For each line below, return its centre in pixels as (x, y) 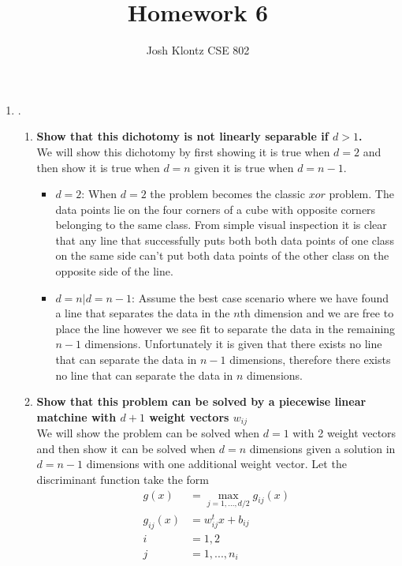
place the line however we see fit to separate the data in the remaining (225, 328)
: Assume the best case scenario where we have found (261, 297)
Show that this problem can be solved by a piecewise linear (201, 401)
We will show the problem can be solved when (148, 433)
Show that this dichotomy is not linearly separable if (182, 136)
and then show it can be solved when (126, 448)
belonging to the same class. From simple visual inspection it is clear (221, 225)
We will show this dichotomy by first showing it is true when (183, 151)
